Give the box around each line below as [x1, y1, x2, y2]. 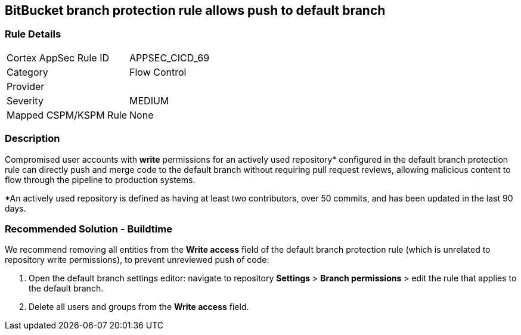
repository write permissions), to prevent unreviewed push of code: [5, 255, 269, 265]
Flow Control [129, 66, 187, 78]
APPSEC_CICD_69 [129, 51, 210, 64]
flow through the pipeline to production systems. [5, 174, 196, 185]
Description [5, 132, 60, 145]
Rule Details [5, 28, 61, 41]
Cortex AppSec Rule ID [7, 51, 110, 64]
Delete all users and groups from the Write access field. [29, 302, 249, 312]
